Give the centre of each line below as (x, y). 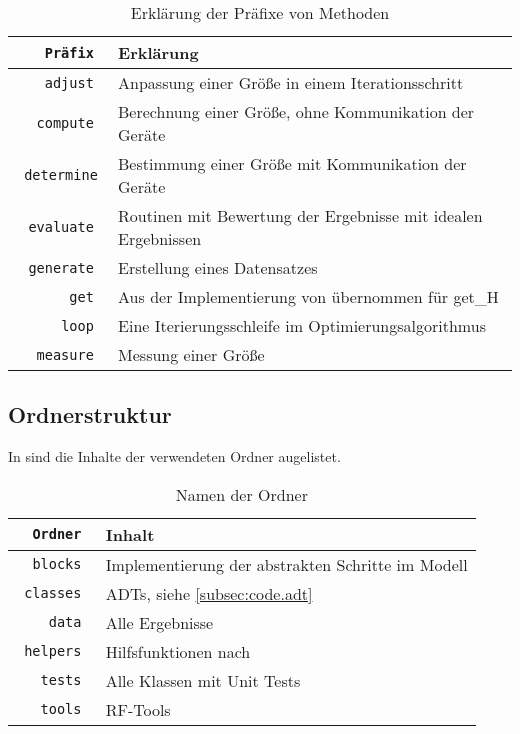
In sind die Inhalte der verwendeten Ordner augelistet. (174, 456)
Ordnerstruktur (90, 414)
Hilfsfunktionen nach (178, 651)
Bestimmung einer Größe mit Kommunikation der (292, 163)
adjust (69, 82)
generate (61, 267)
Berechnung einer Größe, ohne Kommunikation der (296, 111)
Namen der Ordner (241, 494)
